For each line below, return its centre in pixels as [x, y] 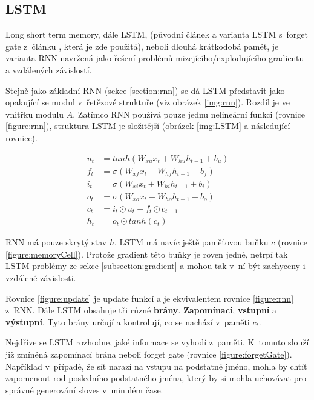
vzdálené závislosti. [41, 277]
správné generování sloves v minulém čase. [84, 389]
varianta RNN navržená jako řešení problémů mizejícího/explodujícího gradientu [155, 58]
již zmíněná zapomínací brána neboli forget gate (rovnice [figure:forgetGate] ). [149, 354]
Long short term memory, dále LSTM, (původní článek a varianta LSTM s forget [157, 34]
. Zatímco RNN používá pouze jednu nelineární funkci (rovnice [189, 114]
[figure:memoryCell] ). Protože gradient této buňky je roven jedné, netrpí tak [147, 254]
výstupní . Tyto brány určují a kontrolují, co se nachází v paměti [128, 322]
